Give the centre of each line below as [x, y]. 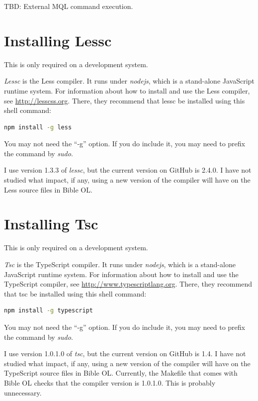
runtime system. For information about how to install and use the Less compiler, [127, 90]
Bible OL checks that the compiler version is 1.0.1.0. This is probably [110, 382]
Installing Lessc [58, 40]
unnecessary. [23, 392]
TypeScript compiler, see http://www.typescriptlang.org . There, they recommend [128, 284]
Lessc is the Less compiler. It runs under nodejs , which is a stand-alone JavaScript [129, 81]
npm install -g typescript [48, 311]
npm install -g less [38, 127]
